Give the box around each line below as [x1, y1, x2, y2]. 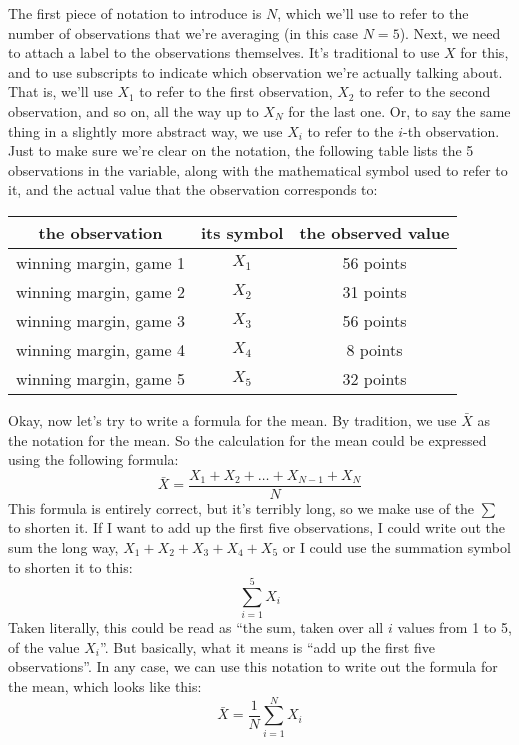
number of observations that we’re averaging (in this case [8, 22, 359, 43]
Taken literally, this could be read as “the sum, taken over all [8, 617, 384, 638]
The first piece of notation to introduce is [8, 3, 262, 23]
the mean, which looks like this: [8, 676, 202, 697]
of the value [8, 636, 80, 657]
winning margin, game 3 [16, 308, 185, 332]
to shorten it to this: [8, 556, 133, 577]
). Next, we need [399, 22, 501, 43]
